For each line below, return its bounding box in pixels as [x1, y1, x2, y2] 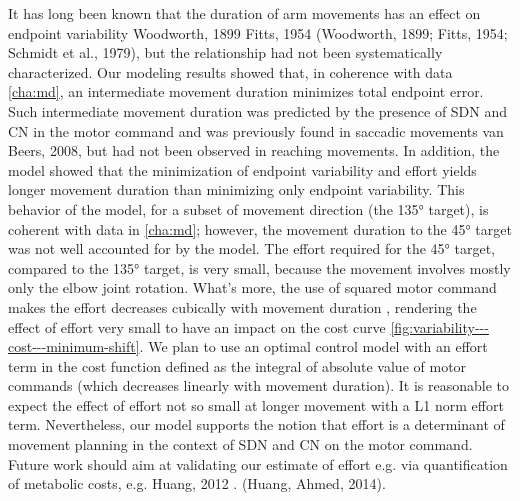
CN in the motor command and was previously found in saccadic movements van [8, 120, 504, 141]
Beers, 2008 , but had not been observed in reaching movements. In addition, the [8, 140, 500, 161]
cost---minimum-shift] [8, 336, 140, 357]
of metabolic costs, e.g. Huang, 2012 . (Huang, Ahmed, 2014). [8, 473, 386, 494]
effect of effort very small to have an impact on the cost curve [8, 316, 386, 337]
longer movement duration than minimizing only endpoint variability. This [8, 179, 465, 200]
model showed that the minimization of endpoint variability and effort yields [8, 159, 477, 180]
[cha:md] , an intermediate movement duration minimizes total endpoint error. [8, 81, 484, 102]
